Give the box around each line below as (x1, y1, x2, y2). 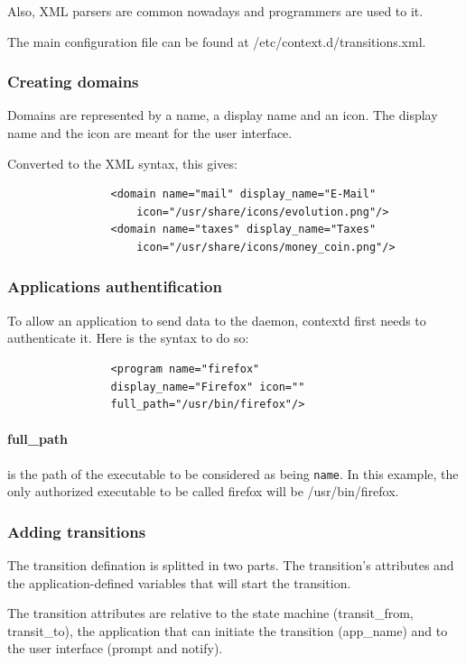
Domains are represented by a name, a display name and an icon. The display (7, 106, 438, 124)
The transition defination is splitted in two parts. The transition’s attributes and (7, 556, 454, 575)
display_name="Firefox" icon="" (110, 380, 305, 393)
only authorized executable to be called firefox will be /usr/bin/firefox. (7, 482, 399, 501)
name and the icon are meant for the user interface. (7, 124, 293, 142)
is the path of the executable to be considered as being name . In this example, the (7, 464, 459, 483)
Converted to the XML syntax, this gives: (7, 153, 238, 172)
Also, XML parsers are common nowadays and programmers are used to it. (7, 2, 424, 20)
